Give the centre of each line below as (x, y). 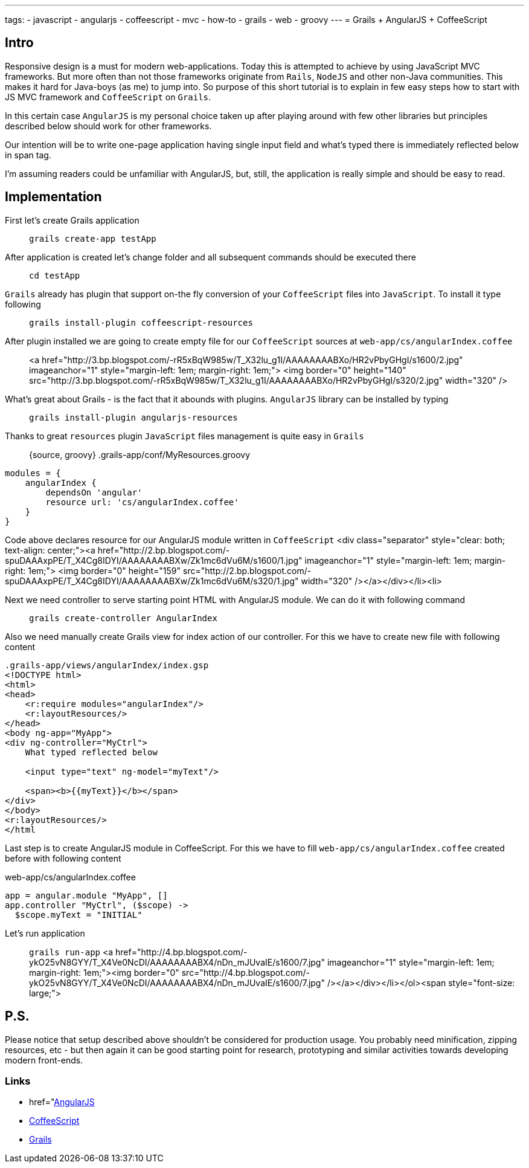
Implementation (53, 197)
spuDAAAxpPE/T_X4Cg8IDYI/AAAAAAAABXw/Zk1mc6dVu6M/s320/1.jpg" (152, 581)
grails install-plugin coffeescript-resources (141, 322)
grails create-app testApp (93, 238)
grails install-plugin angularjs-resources (133, 417)
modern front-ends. (44, 1060)
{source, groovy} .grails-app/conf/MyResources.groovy (140, 454)
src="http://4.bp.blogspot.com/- (245, 972)
